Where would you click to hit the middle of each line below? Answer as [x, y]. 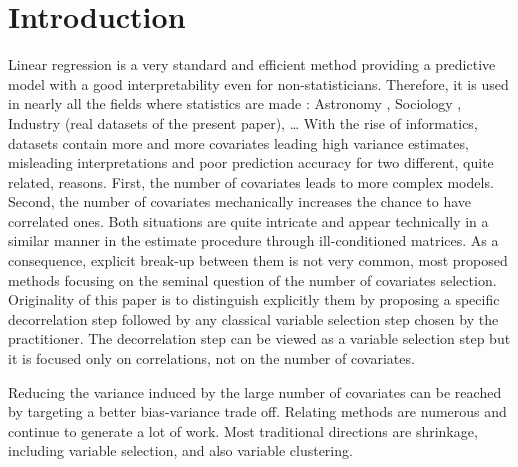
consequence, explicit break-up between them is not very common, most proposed [258, 260]
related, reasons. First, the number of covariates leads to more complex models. [251, 181]
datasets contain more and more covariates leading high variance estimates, [238, 142]
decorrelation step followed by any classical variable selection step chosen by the [253, 318]
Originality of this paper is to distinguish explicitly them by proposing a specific [254, 299]
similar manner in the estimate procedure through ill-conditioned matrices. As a [253, 240]
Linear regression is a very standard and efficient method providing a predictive [252, 64]
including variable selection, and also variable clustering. [180, 450]
